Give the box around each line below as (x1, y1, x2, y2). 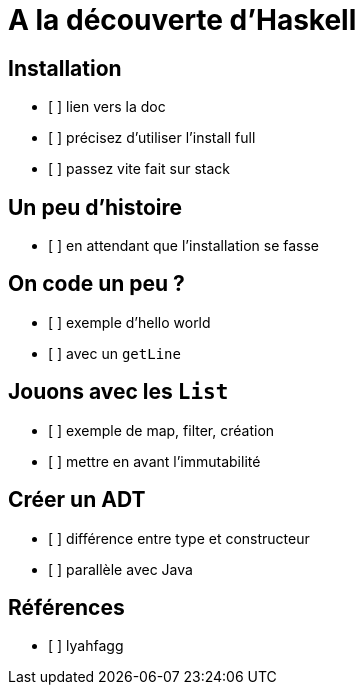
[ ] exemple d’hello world (48, 313, 211, 331)
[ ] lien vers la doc (48, 98, 166, 116)
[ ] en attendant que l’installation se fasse (48, 237, 320, 255)
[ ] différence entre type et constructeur (48, 529, 310, 547)
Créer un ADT (8, 487, 146, 513)
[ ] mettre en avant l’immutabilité (48, 452, 261, 470)
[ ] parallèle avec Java (48, 560, 193, 578)
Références (8, 594, 125, 620)
